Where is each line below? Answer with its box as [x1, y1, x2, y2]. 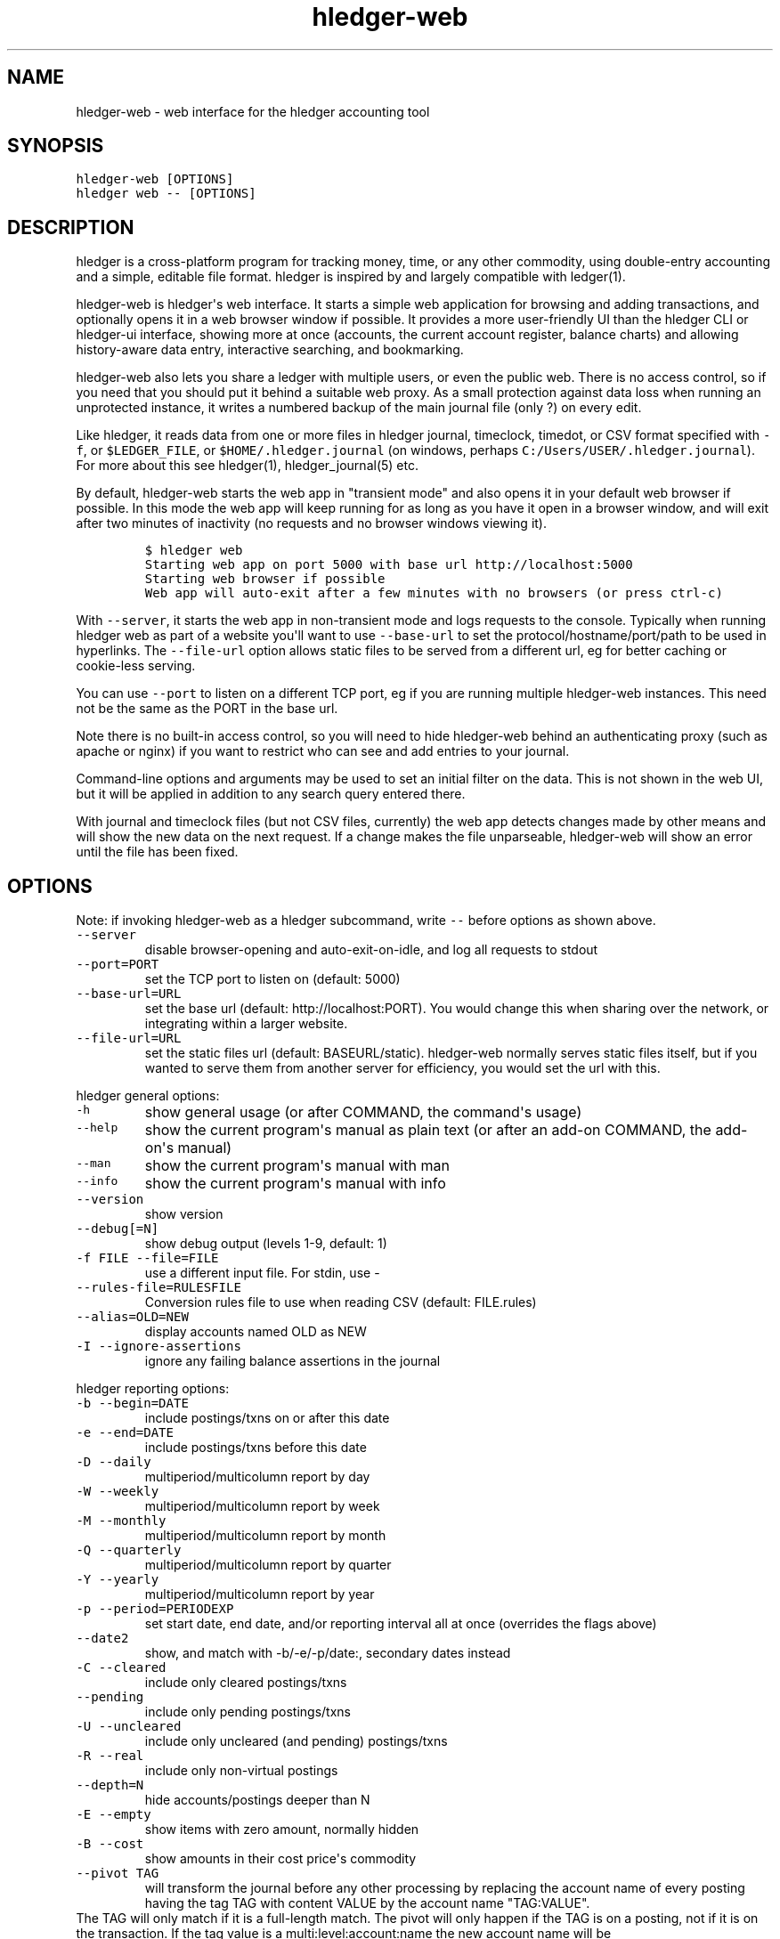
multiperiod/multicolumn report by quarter [144, 1557, 392, 1573]
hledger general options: [76, 1088, 220, 1104]
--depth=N [76, 1778, 144, 1793]
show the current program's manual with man [144, 1156, 450, 1175]
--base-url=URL [76, 986, 182, 1002]
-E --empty [76, 1807, 151, 1822]
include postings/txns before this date [144, 1440, 367, 1456]
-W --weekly [76, 1484, 159, 1499]
